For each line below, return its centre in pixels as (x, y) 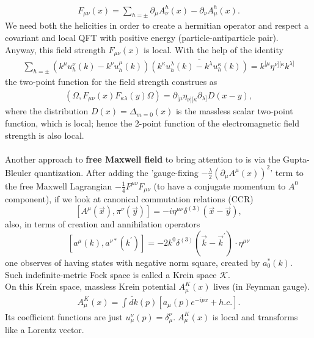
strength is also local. (45, 135)
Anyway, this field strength (55, 49)
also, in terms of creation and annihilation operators (103, 224)
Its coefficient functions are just (64, 316)
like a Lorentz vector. (45, 330)
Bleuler (18, 172)
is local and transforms (255, 316)
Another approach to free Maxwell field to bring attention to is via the (143, 159)
